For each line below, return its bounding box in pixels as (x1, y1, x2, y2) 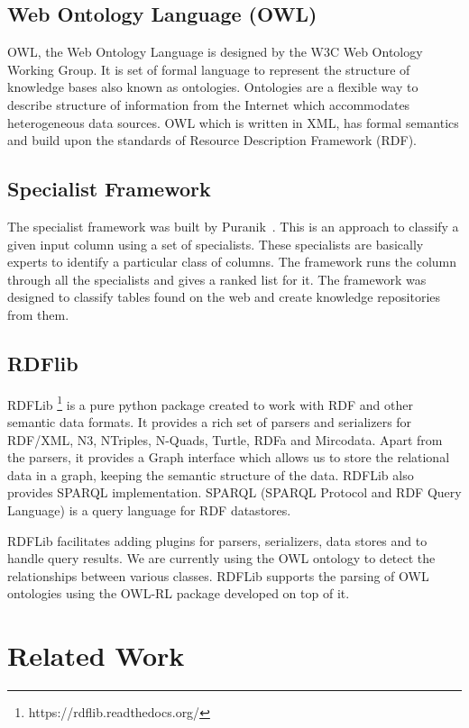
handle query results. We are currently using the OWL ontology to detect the (7, 549, 436, 568)
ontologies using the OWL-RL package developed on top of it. (7, 584, 350, 603)
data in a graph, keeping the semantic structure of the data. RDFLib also (7, 465, 414, 484)
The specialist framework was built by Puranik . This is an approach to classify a (7, 216, 459, 235)
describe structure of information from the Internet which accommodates (7, 95, 410, 114)
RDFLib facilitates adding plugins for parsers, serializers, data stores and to (7, 531, 428, 550)
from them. (7, 305, 69, 323)
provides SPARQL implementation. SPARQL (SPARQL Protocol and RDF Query (7, 483, 462, 502)
